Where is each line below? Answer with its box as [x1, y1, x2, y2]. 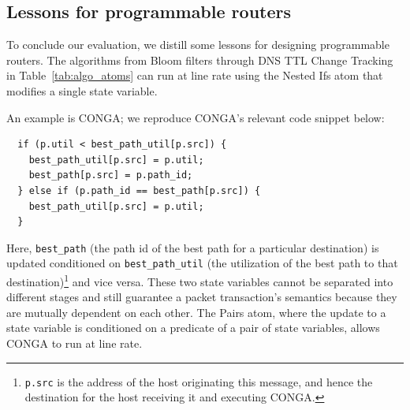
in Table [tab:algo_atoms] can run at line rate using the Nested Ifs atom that [6, 67, 383, 84]
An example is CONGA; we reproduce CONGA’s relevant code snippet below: [6, 109, 385, 125]
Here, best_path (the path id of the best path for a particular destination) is [6, 239, 379, 255]
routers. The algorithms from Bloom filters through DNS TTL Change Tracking [6, 51, 393, 68]
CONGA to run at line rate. [6, 335, 143, 352]
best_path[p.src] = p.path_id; [28, 170, 193, 181]
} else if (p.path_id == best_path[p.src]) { [17, 184, 261, 196]
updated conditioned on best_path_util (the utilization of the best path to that [6, 255, 398, 271]
